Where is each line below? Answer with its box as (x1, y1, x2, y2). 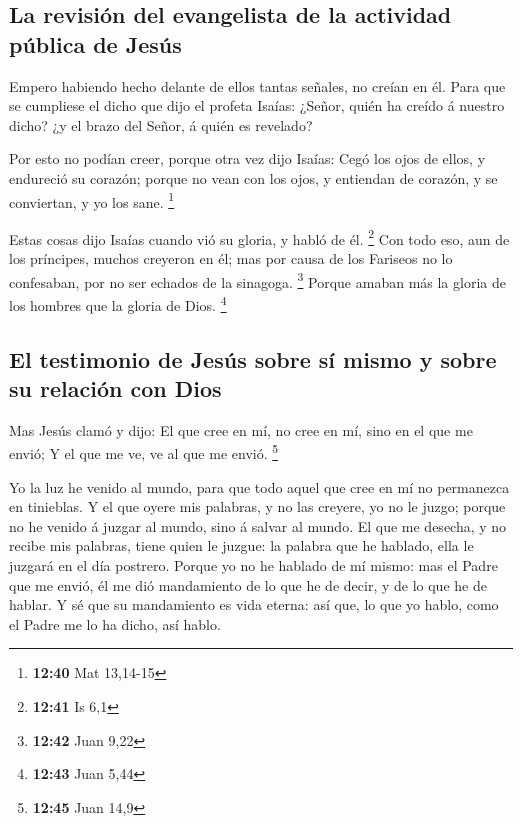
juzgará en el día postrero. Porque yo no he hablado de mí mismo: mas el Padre (9, 554, 498, 575)
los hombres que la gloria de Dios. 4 (9, 291, 227, 315)
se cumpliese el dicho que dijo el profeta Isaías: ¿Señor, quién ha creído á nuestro (9, 95, 505, 116)
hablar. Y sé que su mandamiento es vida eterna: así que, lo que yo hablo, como (9, 594, 499, 615)
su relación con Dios (9, 372, 222, 403)
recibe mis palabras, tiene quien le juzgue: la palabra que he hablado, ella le (9, 535, 474, 556)
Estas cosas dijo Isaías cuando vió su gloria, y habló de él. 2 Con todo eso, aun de (9, 225, 510, 249)
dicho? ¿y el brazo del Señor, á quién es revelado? (9, 114, 313, 135)
